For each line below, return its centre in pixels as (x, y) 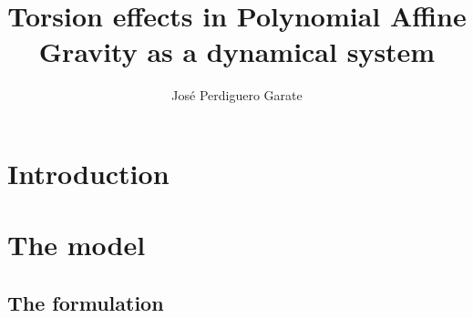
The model (77, 245)
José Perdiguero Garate (237, 95)
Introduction (88, 173)
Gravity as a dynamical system (237, 51)
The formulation (86, 302)
